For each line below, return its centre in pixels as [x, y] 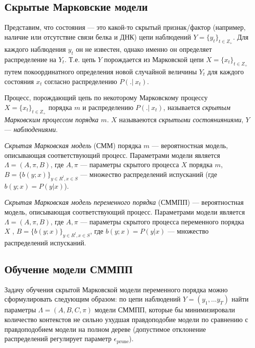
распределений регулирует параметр [58, 338]
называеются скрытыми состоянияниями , [181, 119]
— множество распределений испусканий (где [149, 174]
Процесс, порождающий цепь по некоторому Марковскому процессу [106, 98]
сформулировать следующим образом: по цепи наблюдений [93, 299]
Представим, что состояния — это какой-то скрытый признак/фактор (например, [125, 27]
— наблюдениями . [31, 129]
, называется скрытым [197, 107]
